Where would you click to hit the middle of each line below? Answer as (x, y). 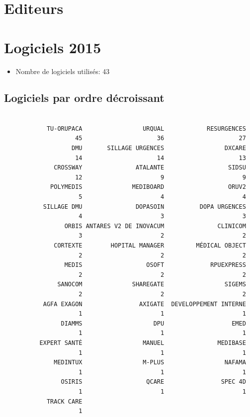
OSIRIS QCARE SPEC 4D (153, 382)
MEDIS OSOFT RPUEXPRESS (155, 265)
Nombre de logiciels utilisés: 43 (63, 71)
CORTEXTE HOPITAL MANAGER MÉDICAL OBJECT (150, 246)
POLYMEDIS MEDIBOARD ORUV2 (148, 187)
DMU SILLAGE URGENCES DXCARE (159, 148)
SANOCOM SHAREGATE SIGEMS (152, 285)
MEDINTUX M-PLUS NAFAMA (150, 363)
